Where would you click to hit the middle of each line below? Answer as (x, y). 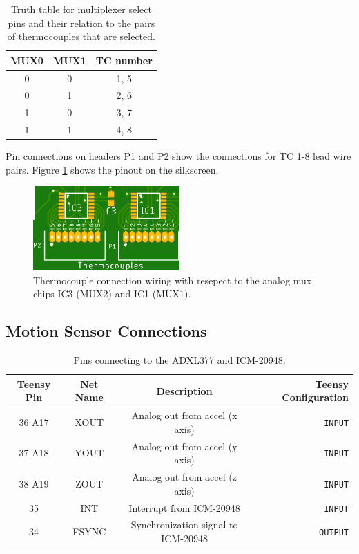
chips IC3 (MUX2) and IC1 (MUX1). (112, 294)
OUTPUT (334, 533)
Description (184, 390)
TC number (124, 60)
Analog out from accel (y (184, 446)
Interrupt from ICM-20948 (184, 507)
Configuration (315, 397)
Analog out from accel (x (184, 415)
